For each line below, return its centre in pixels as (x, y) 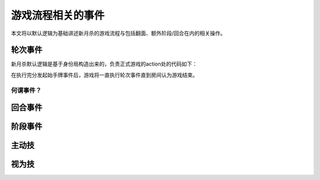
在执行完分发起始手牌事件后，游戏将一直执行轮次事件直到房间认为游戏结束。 (104, 75)
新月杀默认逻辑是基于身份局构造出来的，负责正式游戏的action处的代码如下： (104, 64)
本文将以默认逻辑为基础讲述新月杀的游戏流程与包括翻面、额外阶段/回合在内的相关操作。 (119, 33)
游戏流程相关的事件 (58, 15)
